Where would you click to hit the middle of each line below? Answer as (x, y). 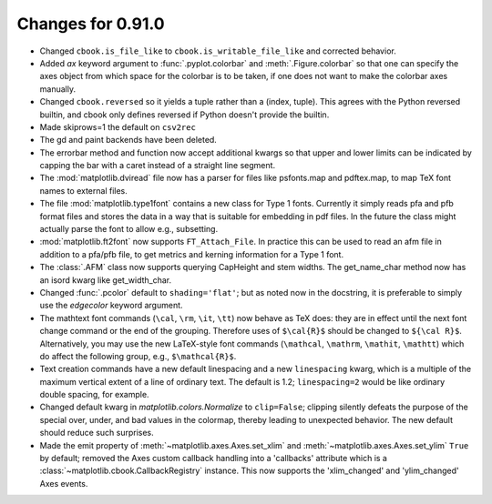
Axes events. (64, 483)
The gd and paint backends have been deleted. (128, 140)
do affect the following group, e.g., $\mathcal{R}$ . (138, 356)
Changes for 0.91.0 (91, 24)
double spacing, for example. (94, 395)
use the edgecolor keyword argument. (111, 306)
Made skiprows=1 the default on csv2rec (118, 126)
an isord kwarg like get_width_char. (106, 280)
